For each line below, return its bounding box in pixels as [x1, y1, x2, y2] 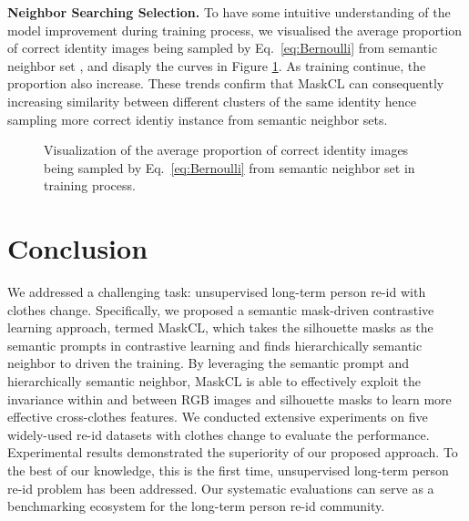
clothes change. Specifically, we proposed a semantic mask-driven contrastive [7, 300, 434, 319]
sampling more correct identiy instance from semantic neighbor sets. [7, 109, 388, 128]
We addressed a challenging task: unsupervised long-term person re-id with [7, 282, 426, 301]
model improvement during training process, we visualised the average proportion [7, 20, 463, 39]
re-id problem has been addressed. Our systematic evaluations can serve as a [7, 478, 434, 497]
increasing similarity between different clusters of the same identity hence [7, 91, 416, 110]
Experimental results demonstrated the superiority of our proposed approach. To [7, 443, 458, 462]
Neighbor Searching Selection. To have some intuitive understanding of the [7, 3, 451, 21]
